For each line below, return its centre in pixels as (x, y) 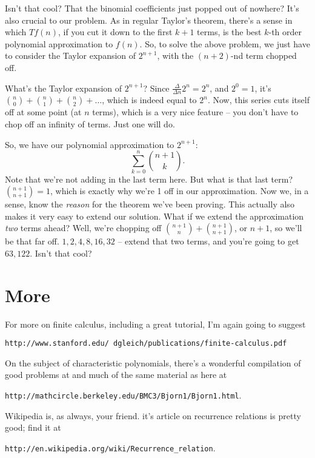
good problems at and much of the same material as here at (116, 375)
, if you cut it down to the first (115, 32)
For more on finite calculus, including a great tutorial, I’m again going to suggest (155, 324)
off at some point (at (43, 112)
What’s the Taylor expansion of (64, 88)
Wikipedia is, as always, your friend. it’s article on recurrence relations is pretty (153, 415)
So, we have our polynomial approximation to (90, 144)
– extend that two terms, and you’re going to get (208, 241)
